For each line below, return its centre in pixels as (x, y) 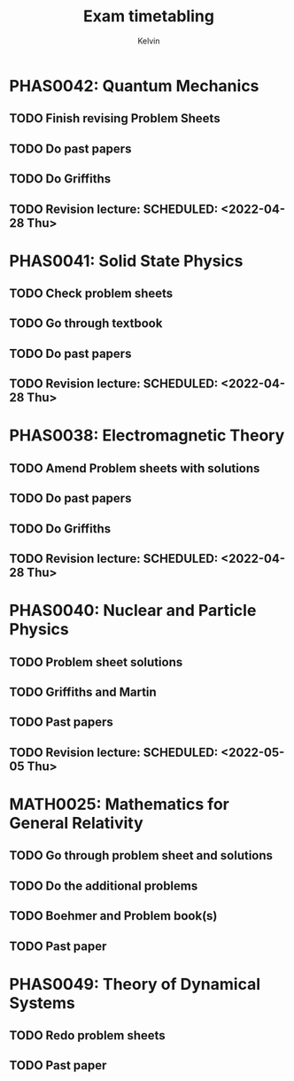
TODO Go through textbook (86, 324)
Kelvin (148, 41)
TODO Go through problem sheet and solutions (141, 855)
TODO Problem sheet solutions (96, 662)
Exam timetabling (149, 16)
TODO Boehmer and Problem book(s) (113, 916)
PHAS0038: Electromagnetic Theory (147, 436)
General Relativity (76, 823)
